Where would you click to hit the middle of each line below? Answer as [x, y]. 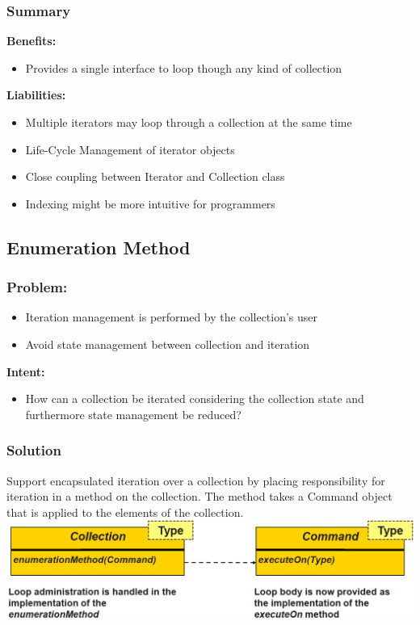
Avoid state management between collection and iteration [168, 344]
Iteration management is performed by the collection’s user [172, 317]
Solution [34, 450]
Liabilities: [36, 95]
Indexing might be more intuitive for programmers [150, 203]
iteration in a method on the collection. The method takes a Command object [199, 496]
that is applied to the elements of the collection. [125, 512]
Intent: [26, 371]
